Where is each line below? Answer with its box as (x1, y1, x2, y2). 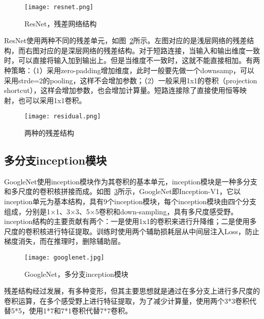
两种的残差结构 (24, 127, 74, 138)
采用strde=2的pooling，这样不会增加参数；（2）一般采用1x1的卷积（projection (4, 75, 257, 85)
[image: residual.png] (24, 113, 101, 120)
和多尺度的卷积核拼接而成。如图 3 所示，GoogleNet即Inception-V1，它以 (4, 186, 241, 197)
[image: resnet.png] (24, 4, 94, 11)
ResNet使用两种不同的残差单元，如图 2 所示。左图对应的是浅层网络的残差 (4, 35, 247, 46)
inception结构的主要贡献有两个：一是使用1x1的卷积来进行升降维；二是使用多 (4, 216, 257, 227)
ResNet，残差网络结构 (24, 18, 97, 28)
